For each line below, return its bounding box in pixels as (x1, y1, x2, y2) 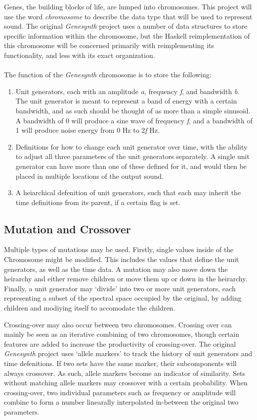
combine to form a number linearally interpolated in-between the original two (4, 397, 239, 407)
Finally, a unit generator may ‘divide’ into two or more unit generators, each (4, 283, 236, 293)
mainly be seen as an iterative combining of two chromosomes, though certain (4, 329, 239, 339)
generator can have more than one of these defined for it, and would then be (15, 160, 247, 171)
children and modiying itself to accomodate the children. (4, 303, 175, 313)
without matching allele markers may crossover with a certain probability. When (4, 377, 248, 388)
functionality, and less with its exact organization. (4, 50, 155, 60)
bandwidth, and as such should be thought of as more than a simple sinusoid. (15, 105, 251, 115)
